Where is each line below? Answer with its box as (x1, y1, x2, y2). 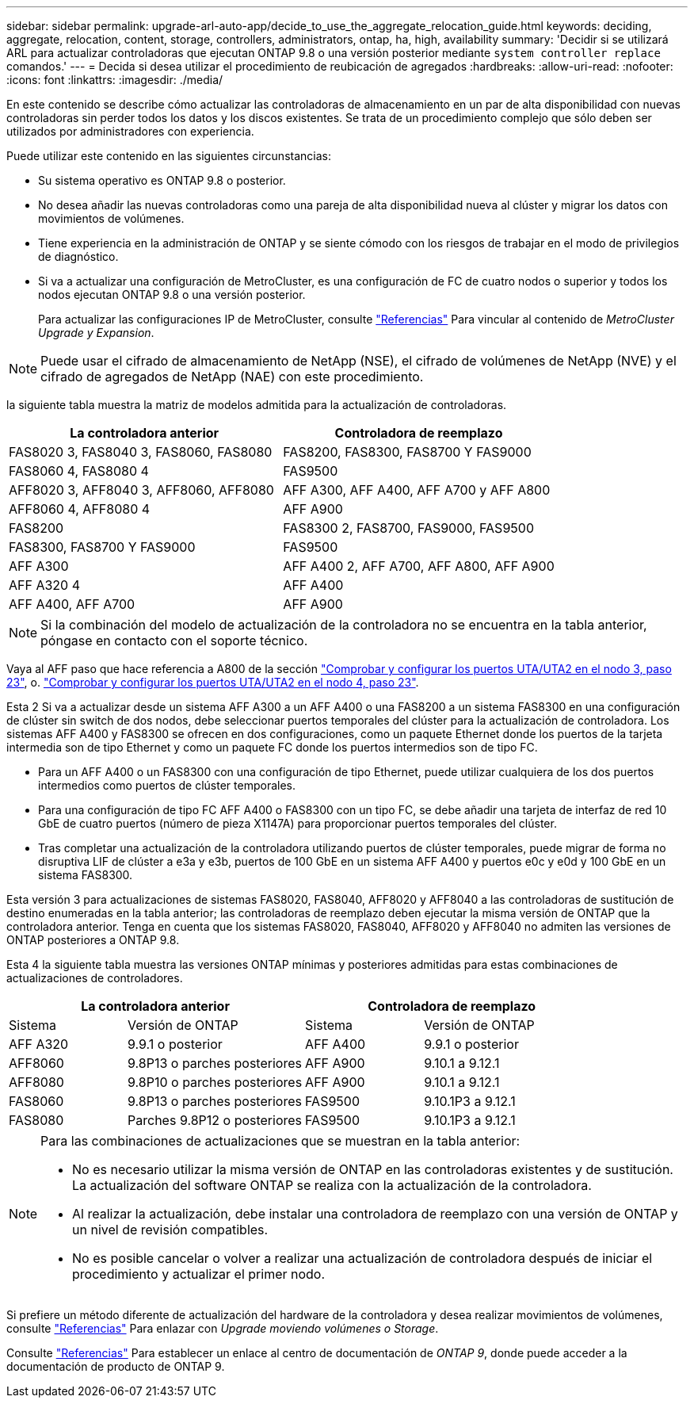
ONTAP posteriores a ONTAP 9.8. (6, 933, 180, 947)
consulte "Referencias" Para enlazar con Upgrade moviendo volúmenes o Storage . (6, 1322, 439, 1335)
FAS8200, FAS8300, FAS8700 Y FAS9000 (283, 444, 532, 460)
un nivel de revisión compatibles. (72, 1222, 269, 1238)
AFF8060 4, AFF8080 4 (9, 501, 151, 517)
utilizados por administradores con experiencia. (6, 124, 254, 138)
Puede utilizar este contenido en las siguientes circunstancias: (6, 149, 331, 163)
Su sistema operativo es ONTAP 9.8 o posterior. (38, 174, 286, 187)
